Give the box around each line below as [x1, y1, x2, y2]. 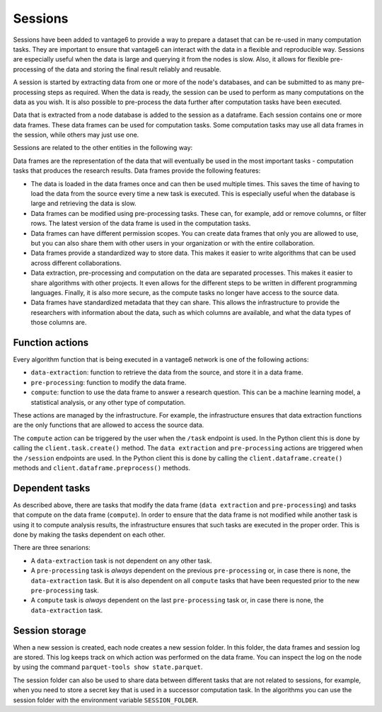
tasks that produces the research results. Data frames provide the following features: [13, 166, 261, 175]
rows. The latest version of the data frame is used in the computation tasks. [30, 219, 251, 228]
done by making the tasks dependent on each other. [13, 530, 166, 539]
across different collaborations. [30, 258, 122, 267]
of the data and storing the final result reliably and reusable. [47, 64, 222, 74]
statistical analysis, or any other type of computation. [30, 398, 186, 406]
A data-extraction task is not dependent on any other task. [30, 556, 212, 565]
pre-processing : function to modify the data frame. [30, 378, 187, 386]
